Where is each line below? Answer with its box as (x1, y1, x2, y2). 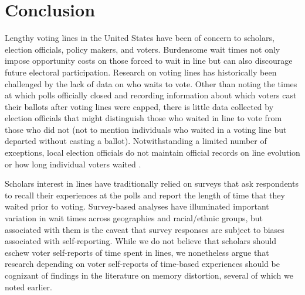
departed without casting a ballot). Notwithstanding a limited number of (5, 135, 267, 147)
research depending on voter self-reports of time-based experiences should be (5, 258, 280, 270)
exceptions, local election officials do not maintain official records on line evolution (5, 146, 300, 159)
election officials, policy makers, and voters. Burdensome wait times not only (5, 43, 280, 55)
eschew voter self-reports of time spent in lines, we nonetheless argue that (5, 246, 269, 258)
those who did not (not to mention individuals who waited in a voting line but (5, 123, 287, 135)
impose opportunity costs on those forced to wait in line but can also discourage (5, 54, 293, 67)
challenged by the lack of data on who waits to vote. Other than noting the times (5, 77, 297, 90)
